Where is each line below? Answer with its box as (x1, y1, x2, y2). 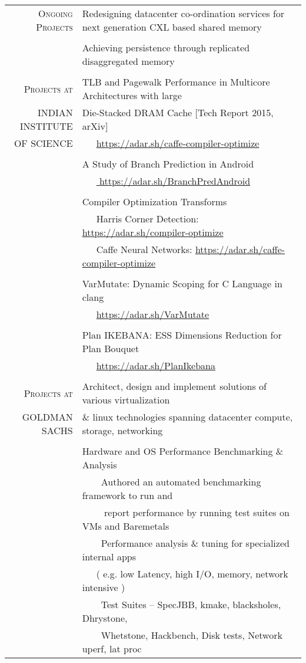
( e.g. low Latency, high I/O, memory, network (96, 567, 288, 580)
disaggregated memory (82, 54, 175, 68)
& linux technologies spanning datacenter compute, (82, 410, 293, 424)
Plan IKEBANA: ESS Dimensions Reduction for (82, 328, 282, 342)
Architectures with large (82, 88, 182, 102)
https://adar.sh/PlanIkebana (96, 359, 216, 372)
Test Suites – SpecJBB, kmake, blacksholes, (101, 598, 281, 611)
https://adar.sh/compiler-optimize (82, 225, 224, 239)
